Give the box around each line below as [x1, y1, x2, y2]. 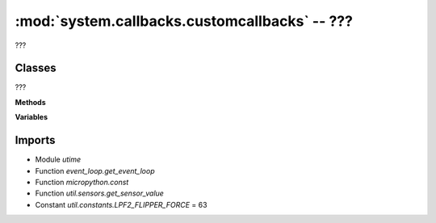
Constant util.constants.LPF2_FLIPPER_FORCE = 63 [35, 200, 208, 209]
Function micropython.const [35, 177, 129, 187]
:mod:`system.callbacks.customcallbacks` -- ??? [15, 12, 353, 30]
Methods [15, 97, 46, 107]
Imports [15, 133, 56, 147]
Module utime [35, 154, 81, 165]
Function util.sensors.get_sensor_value [35, 188, 165, 198]
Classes [15, 61, 57, 75]
